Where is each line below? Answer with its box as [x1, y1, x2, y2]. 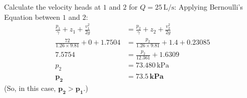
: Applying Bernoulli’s [174, 2, 243, 12]
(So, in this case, [4, 82, 56, 93]
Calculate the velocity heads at [4, 2, 101, 12]
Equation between [4, 11, 60, 22]
